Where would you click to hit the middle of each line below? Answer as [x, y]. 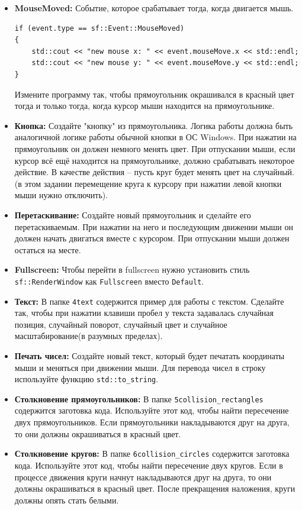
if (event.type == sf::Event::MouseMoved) [99, 28]
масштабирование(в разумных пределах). [89, 336]
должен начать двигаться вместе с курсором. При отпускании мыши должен [152, 238]
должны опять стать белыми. [67, 500]
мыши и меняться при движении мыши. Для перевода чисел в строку [140, 367]
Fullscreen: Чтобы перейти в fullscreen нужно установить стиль [132, 269]
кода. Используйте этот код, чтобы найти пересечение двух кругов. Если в [149, 465]
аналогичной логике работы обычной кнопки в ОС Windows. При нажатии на [155, 137]
